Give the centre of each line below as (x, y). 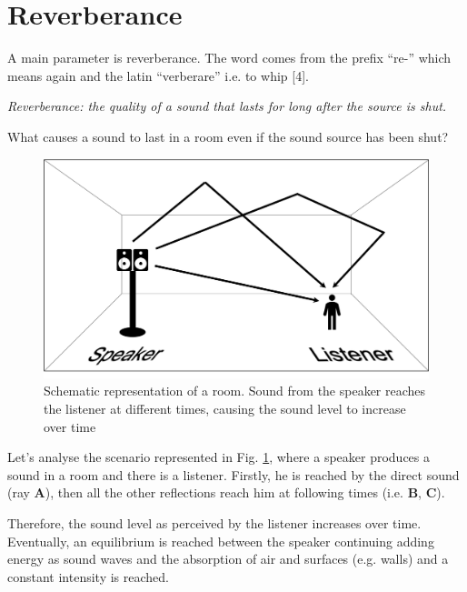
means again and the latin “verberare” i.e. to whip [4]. (158, 75)
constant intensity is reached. (88, 576)
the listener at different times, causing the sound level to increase (225, 409)
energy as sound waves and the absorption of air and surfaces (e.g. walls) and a (228, 559)
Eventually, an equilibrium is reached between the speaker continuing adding (221, 541)
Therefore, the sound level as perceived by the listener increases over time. (214, 523)
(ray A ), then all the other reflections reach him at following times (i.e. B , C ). (226, 492)
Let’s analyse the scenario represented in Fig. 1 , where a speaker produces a (219, 457)
